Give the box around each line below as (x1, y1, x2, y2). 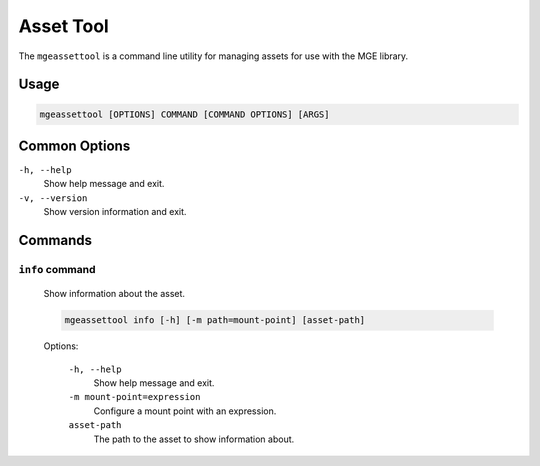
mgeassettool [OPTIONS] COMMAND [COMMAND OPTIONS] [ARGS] (39, 108, 330, 120)
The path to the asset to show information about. (93, 433, 295, 445)
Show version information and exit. (43, 206, 187, 218)
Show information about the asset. (43, 288, 185, 300)
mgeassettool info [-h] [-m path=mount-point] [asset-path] (64, 315, 366, 326)
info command (18, 263, 96, 276)
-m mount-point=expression (68, 391, 201, 403)
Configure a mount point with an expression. (93, 405, 277, 417)
